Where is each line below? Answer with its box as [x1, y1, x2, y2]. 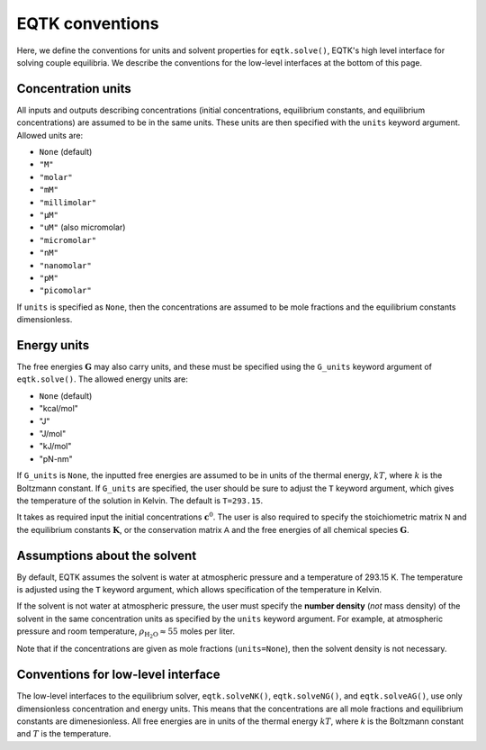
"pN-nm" [39, 453, 74, 464]
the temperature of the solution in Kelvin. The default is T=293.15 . [16, 495, 264, 506]
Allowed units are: [16, 130, 84, 140]
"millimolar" [39, 197, 97, 207]
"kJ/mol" [39, 441, 72, 452]
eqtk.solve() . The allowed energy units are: [16, 374, 189, 384]
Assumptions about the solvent [16, 547, 197, 563]
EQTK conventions [16, 14, 159, 33]
